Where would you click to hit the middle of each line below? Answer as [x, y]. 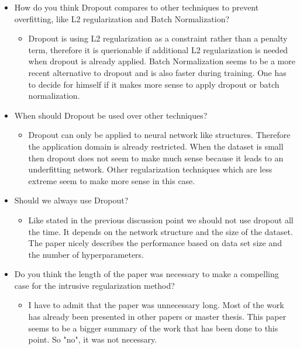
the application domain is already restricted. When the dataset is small [156, 146]
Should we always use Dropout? [71, 200]
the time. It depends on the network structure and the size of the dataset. [161, 231]
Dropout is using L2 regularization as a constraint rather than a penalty [158, 38]
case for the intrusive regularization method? [94, 285]
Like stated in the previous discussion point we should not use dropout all [161, 220]
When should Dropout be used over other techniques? [111, 115]
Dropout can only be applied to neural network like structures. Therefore [159, 135]
